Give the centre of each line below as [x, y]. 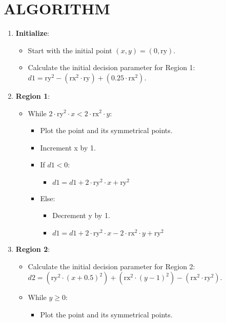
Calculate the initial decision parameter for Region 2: [111, 266]
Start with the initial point [70, 50]
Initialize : [33, 33]
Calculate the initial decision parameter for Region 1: [111, 67]
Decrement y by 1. [81, 215]
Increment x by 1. [68, 147]
